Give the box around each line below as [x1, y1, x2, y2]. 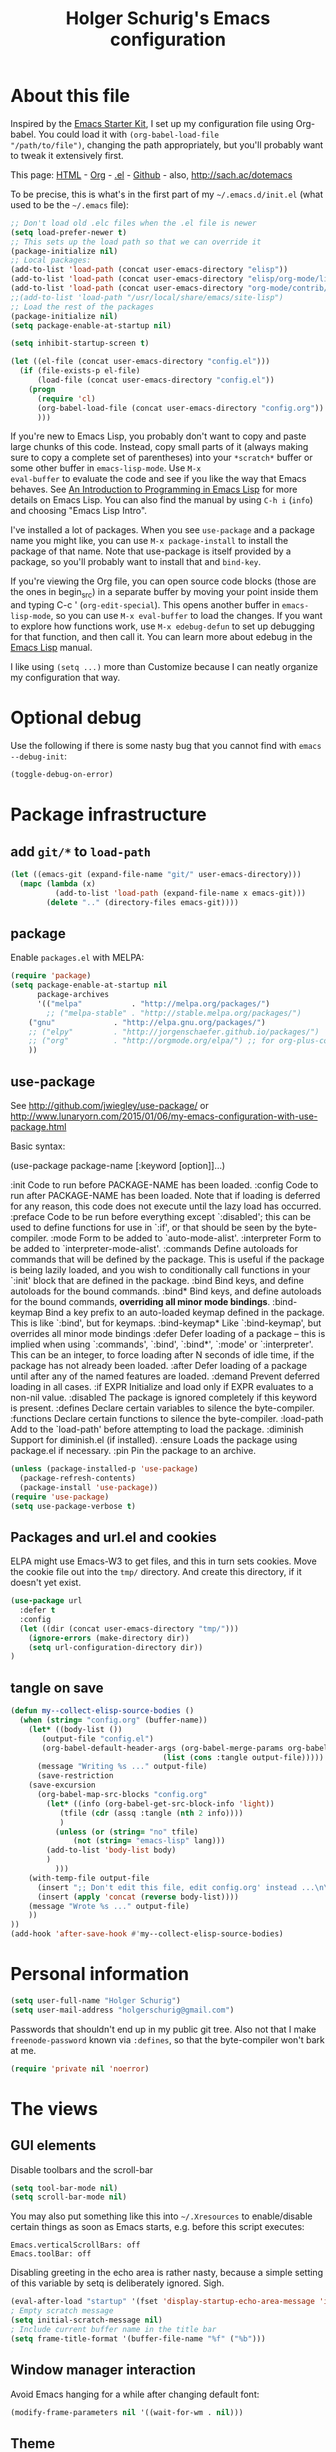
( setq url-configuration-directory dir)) [28, 1642, 203, 1652]
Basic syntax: [10, 1140, 66, 1152]
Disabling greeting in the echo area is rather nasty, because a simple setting [10, 2267, 323, 2279]
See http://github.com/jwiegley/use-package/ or [10, 1100, 209, 1112]
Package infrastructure [10, 803, 207, 826]
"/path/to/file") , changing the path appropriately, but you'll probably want [10, 138, 324, 151]
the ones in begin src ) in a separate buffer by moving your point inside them [10, 586, 319, 601]
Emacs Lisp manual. [10, 642, 93, 654]
